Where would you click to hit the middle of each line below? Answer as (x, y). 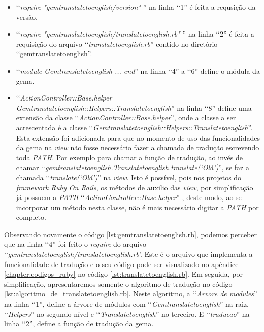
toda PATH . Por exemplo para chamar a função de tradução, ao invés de (129, 157)
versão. (27, 16)
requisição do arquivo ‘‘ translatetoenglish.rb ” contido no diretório (117, 43)
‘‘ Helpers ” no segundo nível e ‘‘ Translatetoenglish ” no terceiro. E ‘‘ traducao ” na (127, 313)
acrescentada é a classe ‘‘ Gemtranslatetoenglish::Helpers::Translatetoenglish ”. (134, 127)
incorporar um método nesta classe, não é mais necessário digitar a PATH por (137, 207)
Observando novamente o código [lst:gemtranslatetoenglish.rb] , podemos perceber (130, 234)
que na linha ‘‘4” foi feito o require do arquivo (75, 244)
